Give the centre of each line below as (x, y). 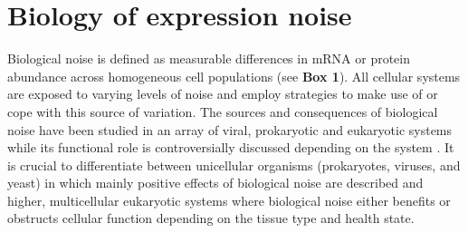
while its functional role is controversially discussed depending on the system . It (231, 147)
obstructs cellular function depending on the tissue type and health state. (211, 218)
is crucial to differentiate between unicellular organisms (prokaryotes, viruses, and (234, 165)
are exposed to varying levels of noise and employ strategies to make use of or (223, 94)
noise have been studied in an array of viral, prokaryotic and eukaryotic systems (230, 129)
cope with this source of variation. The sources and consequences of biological (223, 111)
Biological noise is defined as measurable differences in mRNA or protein (209, 58)
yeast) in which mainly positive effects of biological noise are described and (215, 183)
